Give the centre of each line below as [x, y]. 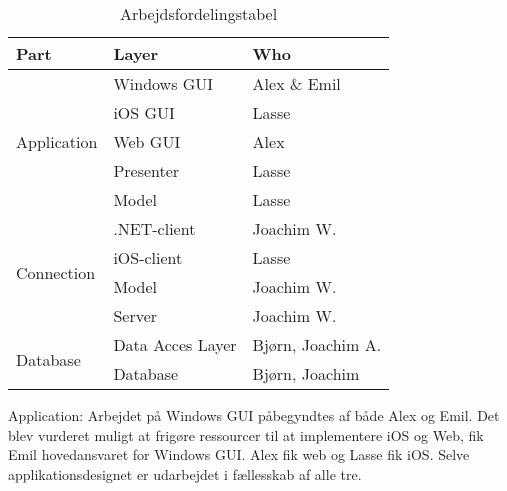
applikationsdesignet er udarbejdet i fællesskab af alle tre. [185, 473]
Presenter [146, 170]
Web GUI [147, 141]
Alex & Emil [296, 83]
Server [135, 315]
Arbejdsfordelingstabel [198, 13]
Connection [56, 272]
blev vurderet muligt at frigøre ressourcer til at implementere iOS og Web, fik [246, 434]
